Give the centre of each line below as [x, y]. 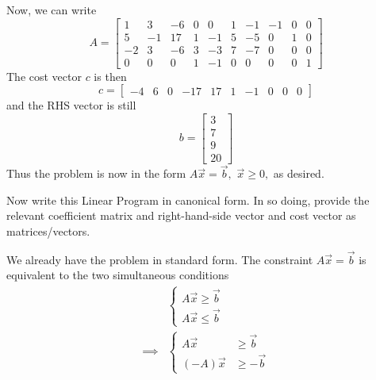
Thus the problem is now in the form [96, 173]
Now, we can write [52, 10]
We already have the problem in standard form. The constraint [160, 259]
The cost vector [44, 76]
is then [110, 76]
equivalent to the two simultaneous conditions [118, 275]
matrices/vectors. [48, 231]
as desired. [299, 173]
